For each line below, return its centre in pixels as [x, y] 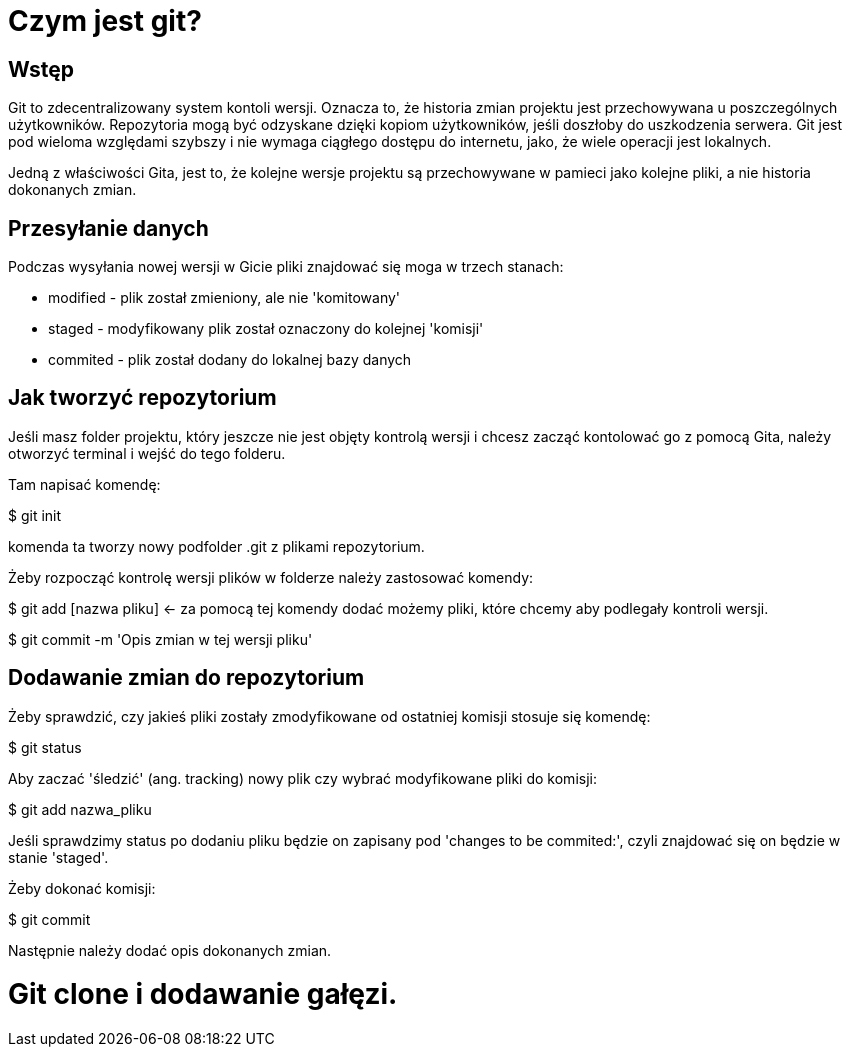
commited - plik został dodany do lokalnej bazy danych [230, 360]
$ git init [35, 515]
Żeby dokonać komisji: [82, 888]
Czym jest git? [105, 21]
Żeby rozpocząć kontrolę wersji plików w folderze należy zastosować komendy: [271, 577]
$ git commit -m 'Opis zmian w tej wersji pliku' [160, 639]
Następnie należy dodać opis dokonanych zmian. [170, 950]
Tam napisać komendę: [84, 484]
